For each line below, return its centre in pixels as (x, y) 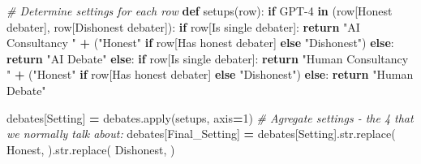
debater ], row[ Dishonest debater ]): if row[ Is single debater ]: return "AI (183, 26)
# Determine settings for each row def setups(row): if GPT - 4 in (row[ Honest (200, 11)
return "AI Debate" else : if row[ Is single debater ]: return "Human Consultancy (208, 58)
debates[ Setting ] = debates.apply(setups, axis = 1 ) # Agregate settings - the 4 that (210, 117)
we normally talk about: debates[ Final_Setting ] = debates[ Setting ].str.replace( (201, 134)
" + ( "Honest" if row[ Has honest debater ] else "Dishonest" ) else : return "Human (210, 74)
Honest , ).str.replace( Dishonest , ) (91, 149)
